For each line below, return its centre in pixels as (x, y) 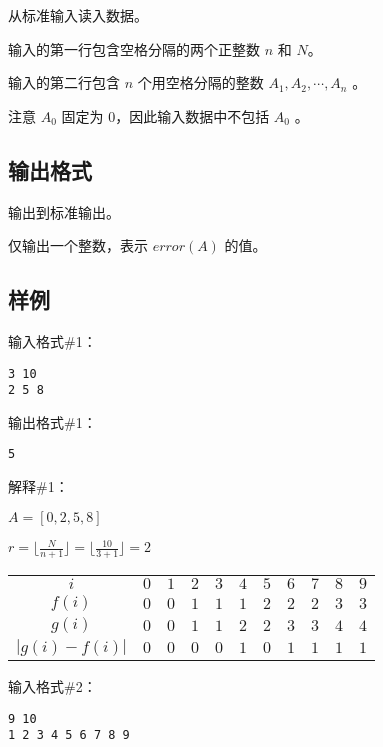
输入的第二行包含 (64, 82)
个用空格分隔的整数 (200, 82)
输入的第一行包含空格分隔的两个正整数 (134, 48)
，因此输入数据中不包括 (192, 115)
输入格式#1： (52, 340)
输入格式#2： (52, 686)
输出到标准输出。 (64, 211)
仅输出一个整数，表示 (78, 245)
